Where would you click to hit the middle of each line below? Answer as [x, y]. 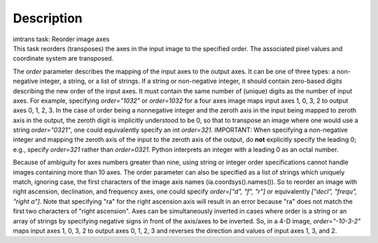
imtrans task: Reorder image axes [61, 39]
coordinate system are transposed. [63, 59]
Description [48, 18]
